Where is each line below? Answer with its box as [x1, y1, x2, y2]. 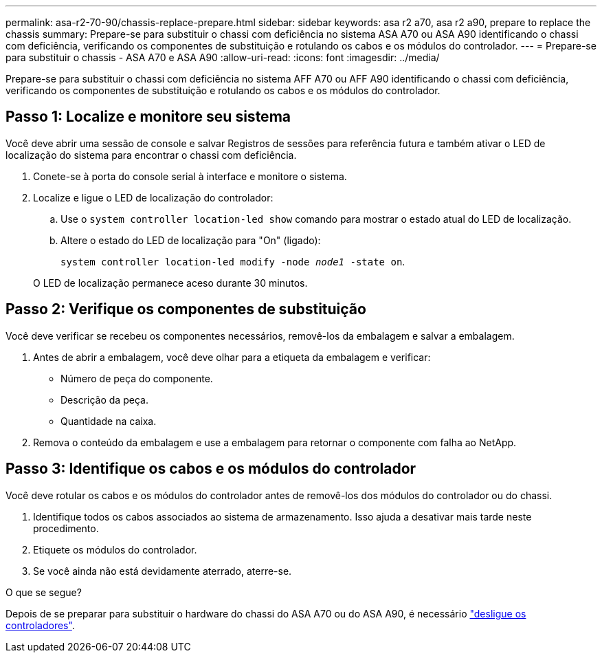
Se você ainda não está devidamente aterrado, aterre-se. [33, 564, 292, 577]
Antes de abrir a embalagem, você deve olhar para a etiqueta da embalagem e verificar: [33, 351, 431, 363]
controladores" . [5, 619, 75, 631]
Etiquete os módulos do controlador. [33, 543, 197, 556]
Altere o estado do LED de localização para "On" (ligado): [60, 234, 321, 246]
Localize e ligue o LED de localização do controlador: [33, 191, 274, 204]
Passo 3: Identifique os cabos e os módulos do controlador [5, 460, 416, 478]
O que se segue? [5, 586, 82, 598]
